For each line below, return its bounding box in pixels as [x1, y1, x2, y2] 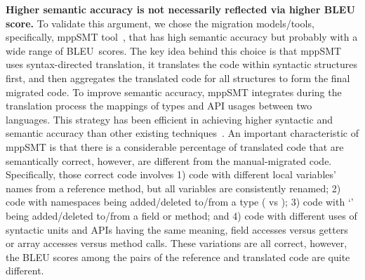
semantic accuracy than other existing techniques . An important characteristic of [6, 126, 359, 140]
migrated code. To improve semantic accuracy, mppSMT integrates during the [6, 84, 342, 99]
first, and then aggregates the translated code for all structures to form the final [6, 70, 350, 85]
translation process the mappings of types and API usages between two [6, 98, 312, 113]
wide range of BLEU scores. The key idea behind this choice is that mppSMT [6, 43, 342, 58]
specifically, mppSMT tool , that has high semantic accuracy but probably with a [6, 29, 358, 44]
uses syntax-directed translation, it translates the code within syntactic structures [6, 57, 357, 72]
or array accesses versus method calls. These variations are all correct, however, [6, 236, 347, 251]
